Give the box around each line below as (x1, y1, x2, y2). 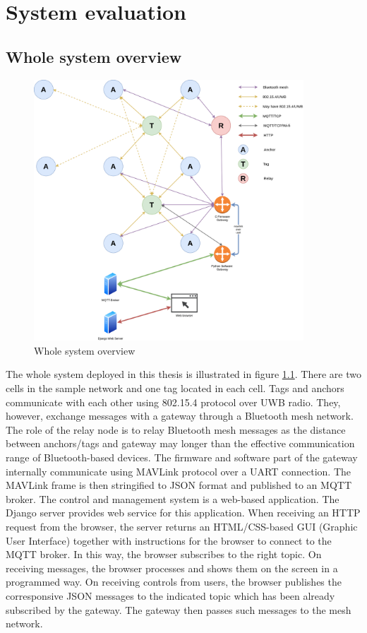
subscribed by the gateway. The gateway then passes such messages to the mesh (6, 602, 351, 617)
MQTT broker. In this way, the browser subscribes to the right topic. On (6, 547, 322, 562)
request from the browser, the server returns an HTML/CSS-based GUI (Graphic (6, 519, 358, 533)
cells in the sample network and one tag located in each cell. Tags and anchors (6, 381, 344, 396)
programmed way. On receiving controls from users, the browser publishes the (6, 574, 342, 589)
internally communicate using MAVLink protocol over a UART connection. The (6, 463, 351, 478)
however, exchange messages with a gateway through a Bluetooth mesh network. (6, 408, 354, 423)
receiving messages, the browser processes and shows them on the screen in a (6, 560, 338, 575)
